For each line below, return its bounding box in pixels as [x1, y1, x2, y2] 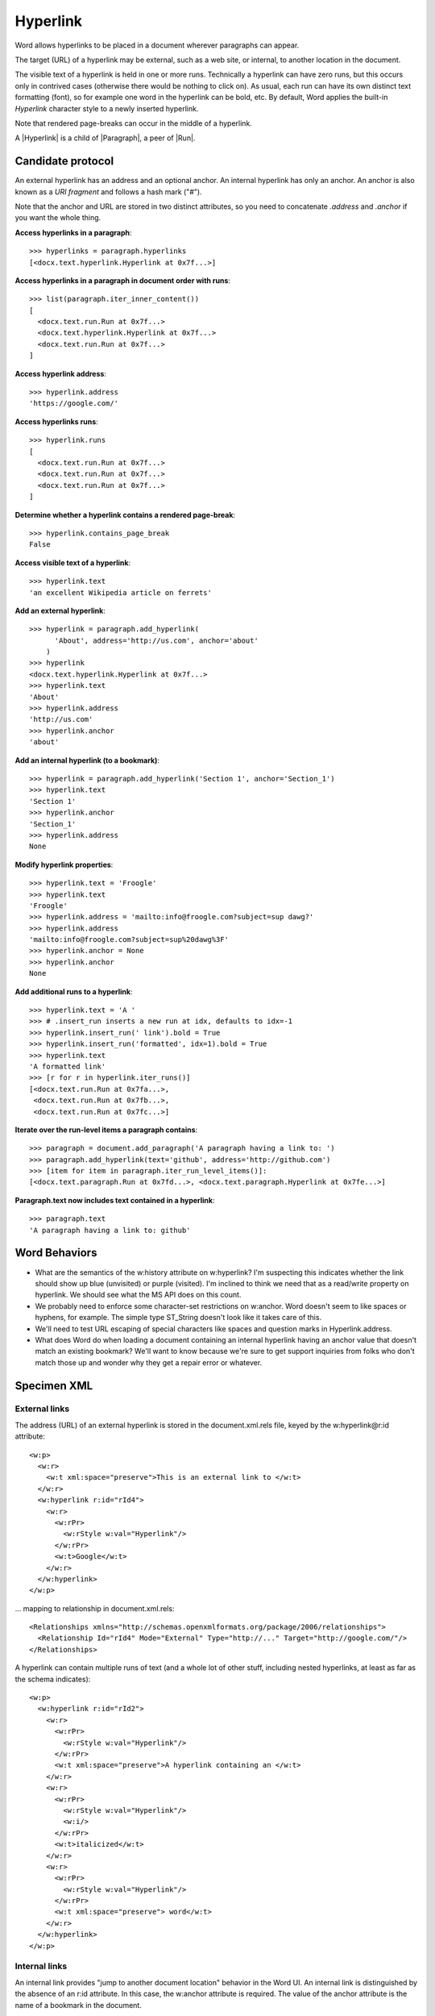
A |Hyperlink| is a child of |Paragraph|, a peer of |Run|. [14, 133, 196, 143]
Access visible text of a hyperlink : [14, 557, 131, 568]
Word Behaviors [14, 1246, 97, 1260]
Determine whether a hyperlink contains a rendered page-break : [14, 510, 236, 519]
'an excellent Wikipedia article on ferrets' [29, 588, 213, 597]
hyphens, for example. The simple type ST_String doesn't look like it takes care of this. [35, 1313, 322, 1322]
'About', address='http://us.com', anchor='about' [54, 635, 259, 645]
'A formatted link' [29, 1061, 106, 1071]
